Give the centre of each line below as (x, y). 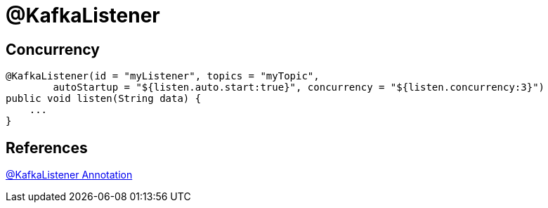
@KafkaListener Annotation (69, 175)
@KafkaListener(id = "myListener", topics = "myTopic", (163, 76)
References (47, 148)
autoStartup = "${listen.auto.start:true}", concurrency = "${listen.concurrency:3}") (299, 87)
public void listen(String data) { (104, 99)
